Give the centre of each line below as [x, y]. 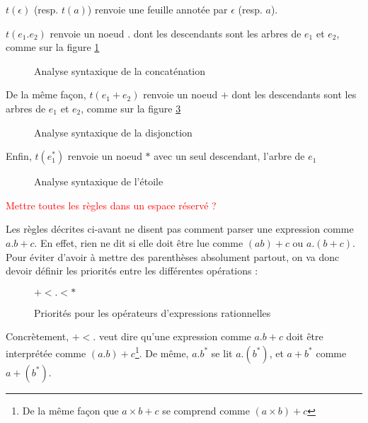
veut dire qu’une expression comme [175, 336]
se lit [222, 353]
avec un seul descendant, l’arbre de [229, 156]
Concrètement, [38, 336]
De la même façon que [70, 410]
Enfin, [19, 156]
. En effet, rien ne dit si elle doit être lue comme [139, 242]
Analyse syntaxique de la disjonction [113, 132]
